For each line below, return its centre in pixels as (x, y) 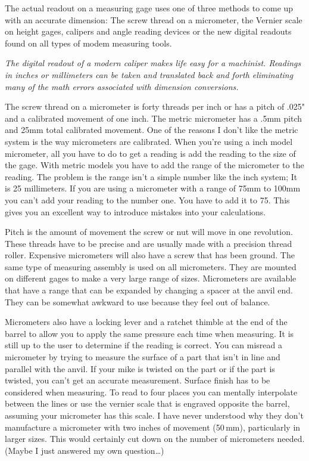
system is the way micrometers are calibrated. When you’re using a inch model (149, 141)
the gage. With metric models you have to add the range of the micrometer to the (154, 165)
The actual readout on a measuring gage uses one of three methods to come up (149, 8)
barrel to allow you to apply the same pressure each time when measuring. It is (149, 333)
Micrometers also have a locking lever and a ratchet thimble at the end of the (146, 322)
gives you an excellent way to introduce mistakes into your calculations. (135, 211)
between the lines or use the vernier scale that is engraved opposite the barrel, (147, 403)
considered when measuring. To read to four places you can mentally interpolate (151, 392)
